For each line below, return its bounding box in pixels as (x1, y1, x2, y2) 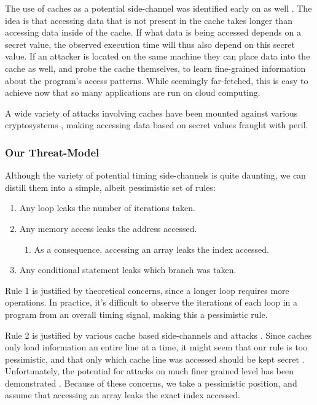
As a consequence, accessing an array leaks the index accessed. (34, 242, 270, 255)
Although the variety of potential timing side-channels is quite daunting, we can (5, 169, 306, 182)
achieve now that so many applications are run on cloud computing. (5, 86, 260, 99)
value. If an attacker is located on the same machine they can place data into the (5, 50, 310, 63)
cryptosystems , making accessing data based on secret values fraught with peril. (5, 118, 308, 131)
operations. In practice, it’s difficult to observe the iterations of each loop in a (5, 296, 298, 309)
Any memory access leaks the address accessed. (19, 222, 197, 234)
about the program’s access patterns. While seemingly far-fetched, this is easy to (5, 74, 308, 87)
